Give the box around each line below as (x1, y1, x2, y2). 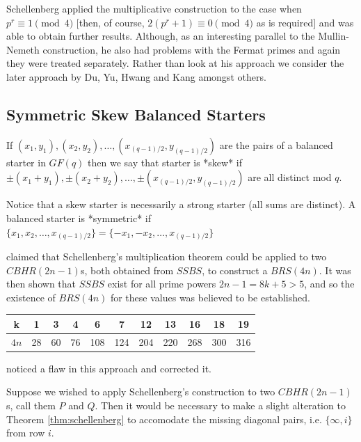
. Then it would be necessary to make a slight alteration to (95, 398, 346, 413)
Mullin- (318, 29, 349, 43)
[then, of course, (76, 15, 145, 29)
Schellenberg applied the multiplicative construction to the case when (6, 1, 302, 15)
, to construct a (202, 262, 268, 277)
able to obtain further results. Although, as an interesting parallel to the (6, 29, 315, 43)
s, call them (6, 398, 56, 413)
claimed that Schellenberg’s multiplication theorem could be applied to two (6, 249, 327, 264)
